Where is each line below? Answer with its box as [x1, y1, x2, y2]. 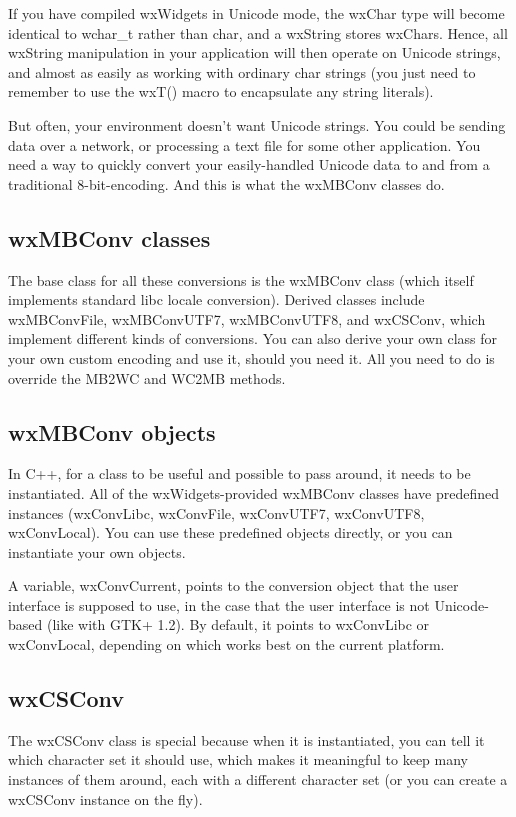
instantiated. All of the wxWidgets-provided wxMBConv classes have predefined [8, 482, 500, 503]
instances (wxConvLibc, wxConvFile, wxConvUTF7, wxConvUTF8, [8, 502, 425, 523]
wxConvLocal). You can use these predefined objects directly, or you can [8, 522, 453, 543]
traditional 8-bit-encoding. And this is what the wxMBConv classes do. [8, 173, 445, 194]
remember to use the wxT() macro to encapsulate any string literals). [8, 81, 434, 102]
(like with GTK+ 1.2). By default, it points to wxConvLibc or [46, 614, 430, 635]
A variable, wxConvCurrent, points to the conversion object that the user [8, 575, 459, 596]
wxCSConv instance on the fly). [8, 788, 203, 809]
